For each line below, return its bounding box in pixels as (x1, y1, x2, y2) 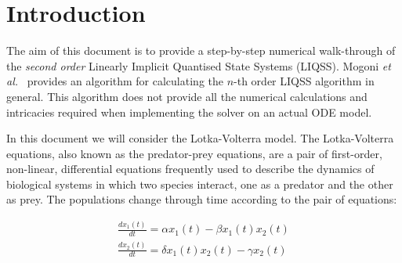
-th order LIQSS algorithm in (234, 73, 375, 89)
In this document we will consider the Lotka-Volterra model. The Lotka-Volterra (6, 130, 394, 146)
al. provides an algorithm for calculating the (6, 73, 223, 89)
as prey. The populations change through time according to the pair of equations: (6, 191, 397, 207)
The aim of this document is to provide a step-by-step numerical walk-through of (6, 42, 396, 59)
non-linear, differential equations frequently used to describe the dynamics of (6, 160, 375, 177)
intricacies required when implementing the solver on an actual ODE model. (6, 103, 372, 120)
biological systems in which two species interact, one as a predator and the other (6, 175, 393, 192)
